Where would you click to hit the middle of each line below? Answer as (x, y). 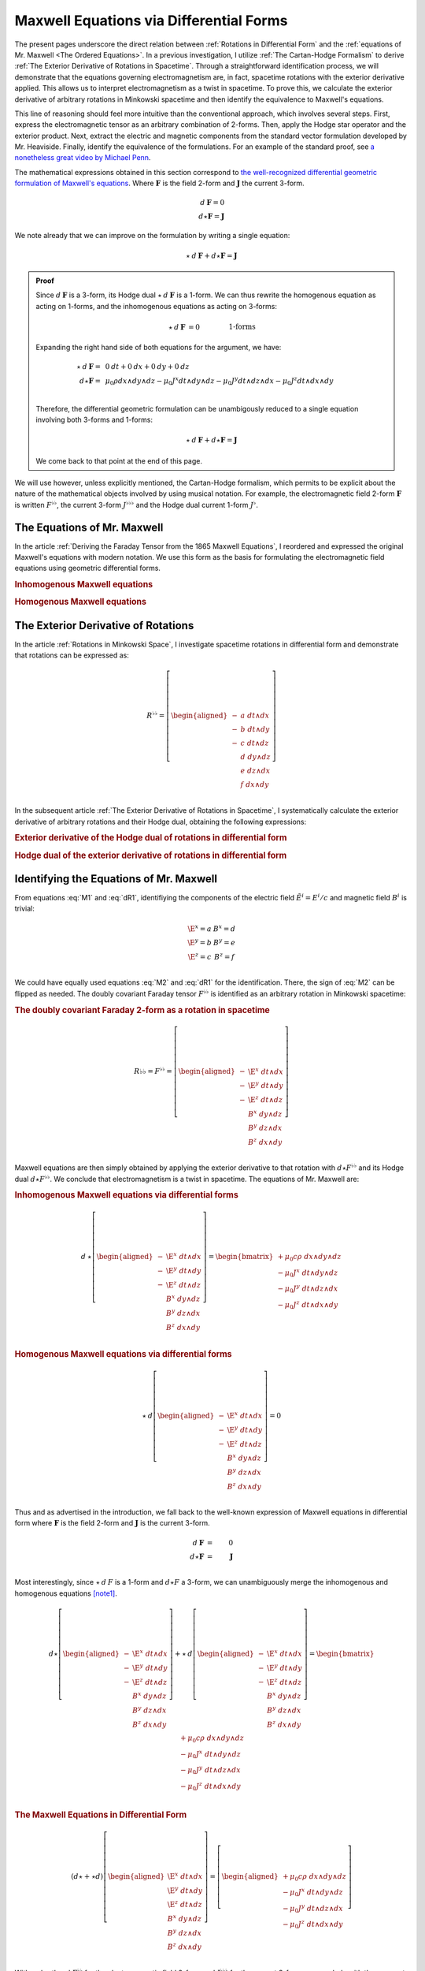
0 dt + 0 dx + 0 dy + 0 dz (148, 367)
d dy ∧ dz (255, 757)
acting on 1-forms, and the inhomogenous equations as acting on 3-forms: (156, 306)
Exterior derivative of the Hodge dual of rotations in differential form (151, 838)
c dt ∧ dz (255, 743)
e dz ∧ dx (255, 771)
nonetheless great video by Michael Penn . (83, 158)
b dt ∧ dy (255, 730)
